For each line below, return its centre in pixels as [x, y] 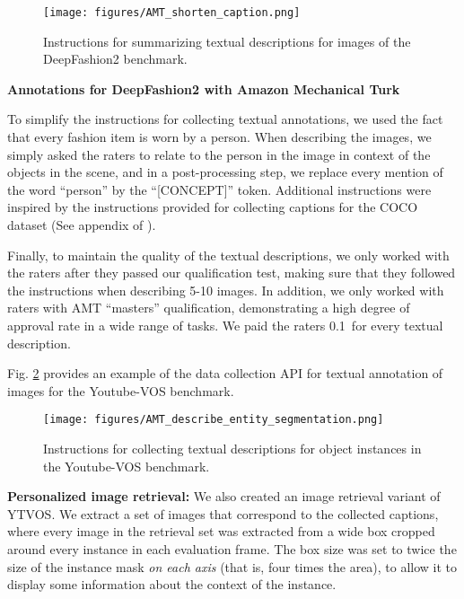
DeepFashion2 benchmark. [115, 59]
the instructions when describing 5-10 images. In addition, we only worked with [226, 290]
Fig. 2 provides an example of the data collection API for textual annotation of [225, 373]
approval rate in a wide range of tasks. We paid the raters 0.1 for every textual [225, 325]
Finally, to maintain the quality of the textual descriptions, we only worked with [228, 255]
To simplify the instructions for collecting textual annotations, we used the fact [225, 119]
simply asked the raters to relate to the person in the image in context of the [219, 154]
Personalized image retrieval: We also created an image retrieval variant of [224, 496]
